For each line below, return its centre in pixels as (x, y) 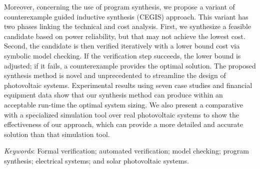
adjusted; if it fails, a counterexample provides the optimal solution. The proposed (130, 65)
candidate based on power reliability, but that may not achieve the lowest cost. (125, 36)
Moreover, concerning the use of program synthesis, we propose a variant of (119, 6)
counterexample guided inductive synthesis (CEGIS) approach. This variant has (126, 16)
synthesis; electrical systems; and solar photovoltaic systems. (96, 160)
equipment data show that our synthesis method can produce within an (113, 95)
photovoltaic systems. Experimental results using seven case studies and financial (128, 85)
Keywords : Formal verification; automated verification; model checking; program (126, 151)
